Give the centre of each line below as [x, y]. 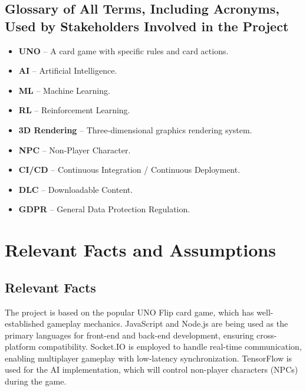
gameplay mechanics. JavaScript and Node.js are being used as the [167, 323]
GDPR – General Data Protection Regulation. [104, 209]
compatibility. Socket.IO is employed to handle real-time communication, [170, 346]
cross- [266, 335]
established [25, 323]
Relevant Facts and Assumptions [140, 250]
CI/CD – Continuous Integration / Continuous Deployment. [129, 170]
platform [20, 346]
